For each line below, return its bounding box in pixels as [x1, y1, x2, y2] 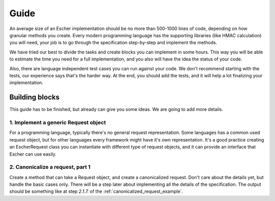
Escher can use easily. [9, 151, 57, 157]
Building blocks [9, 93, 60, 102]
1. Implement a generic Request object [9, 119, 106, 126]
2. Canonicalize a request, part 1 [9, 163, 91, 170]
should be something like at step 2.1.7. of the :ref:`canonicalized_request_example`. [9, 188, 183, 194]
